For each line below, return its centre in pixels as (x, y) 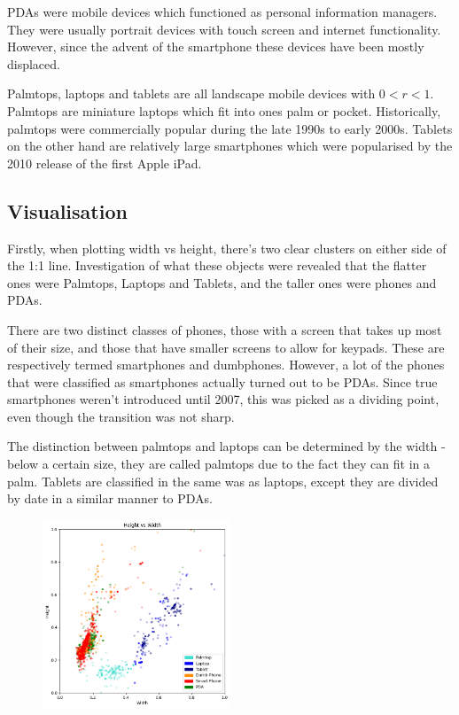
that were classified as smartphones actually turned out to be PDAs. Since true (222, 381)
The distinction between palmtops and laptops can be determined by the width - (226, 446)
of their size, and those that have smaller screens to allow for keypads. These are (226, 347)
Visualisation (67, 210)
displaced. (34, 63)
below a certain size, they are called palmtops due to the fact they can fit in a (218, 464)
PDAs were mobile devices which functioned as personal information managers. (222, 12)
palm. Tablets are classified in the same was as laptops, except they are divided (223, 481)
